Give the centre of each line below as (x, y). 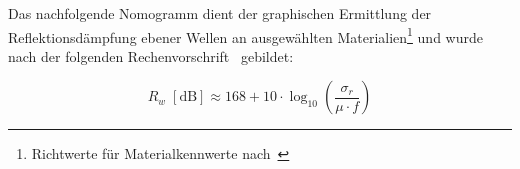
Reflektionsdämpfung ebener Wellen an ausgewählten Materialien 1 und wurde (245, 35)
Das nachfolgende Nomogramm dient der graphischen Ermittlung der (220, 13)
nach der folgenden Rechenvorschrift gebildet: (151, 55)
